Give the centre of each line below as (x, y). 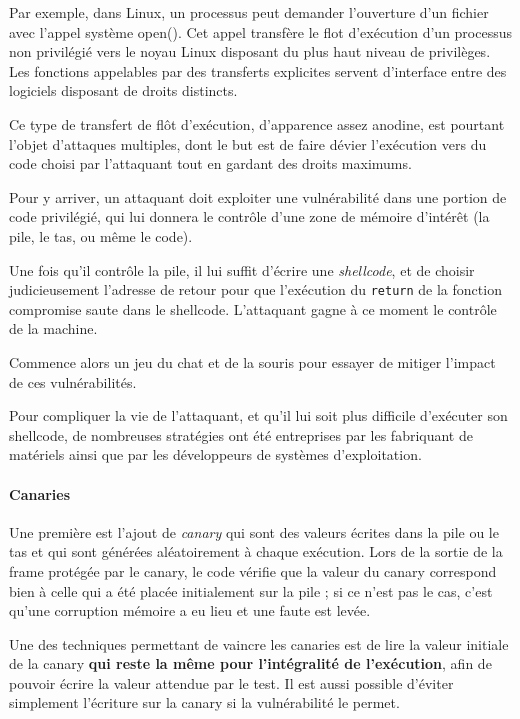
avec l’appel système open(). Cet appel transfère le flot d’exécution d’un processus (261, 31)
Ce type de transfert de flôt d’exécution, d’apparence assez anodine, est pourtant (257, 123)
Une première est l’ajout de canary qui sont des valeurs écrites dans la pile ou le (254, 531)
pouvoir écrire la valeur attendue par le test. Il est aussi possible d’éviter (231, 682)
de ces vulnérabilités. (73, 381)
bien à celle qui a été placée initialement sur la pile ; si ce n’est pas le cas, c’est (251, 590)
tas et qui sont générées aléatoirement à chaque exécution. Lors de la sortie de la (256, 551)
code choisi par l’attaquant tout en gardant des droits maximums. (210, 163)
